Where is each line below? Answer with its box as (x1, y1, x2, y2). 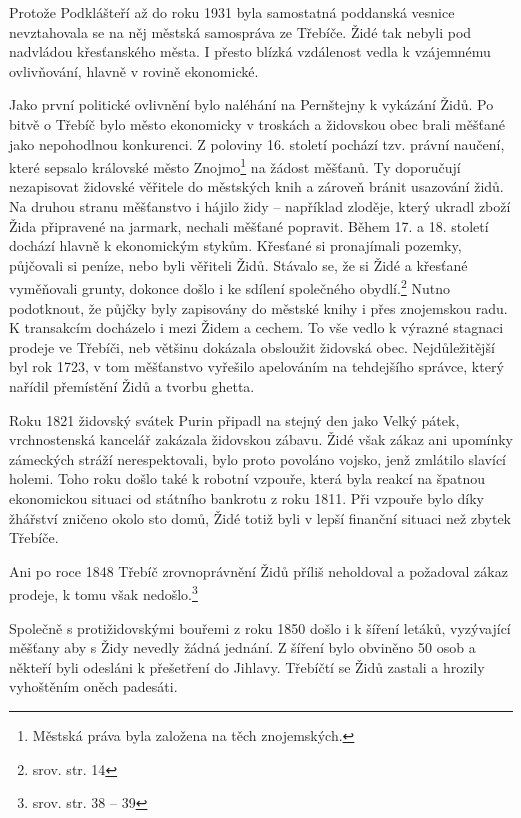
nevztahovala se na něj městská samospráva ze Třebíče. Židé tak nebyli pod (9, 21, 472, 42)
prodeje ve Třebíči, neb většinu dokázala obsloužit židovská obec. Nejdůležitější (9, 336, 495, 357)
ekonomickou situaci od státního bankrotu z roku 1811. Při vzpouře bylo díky (9, 487, 485, 508)
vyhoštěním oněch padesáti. (9, 676, 178, 697)
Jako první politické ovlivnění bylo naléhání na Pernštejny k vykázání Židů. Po (9, 94, 494, 115)
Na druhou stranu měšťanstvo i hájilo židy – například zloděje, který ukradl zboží (9, 196, 511, 216)
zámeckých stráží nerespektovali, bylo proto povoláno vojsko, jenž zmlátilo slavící (9, 448, 507, 469)
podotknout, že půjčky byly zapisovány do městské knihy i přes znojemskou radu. (9, 297, 508, 318)
